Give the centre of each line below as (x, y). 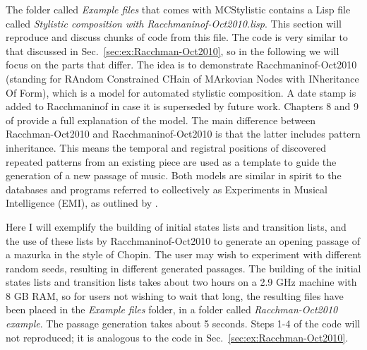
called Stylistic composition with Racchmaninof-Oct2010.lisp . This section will (174, 23)
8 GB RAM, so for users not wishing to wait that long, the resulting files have (175, 295)
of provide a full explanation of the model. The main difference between (161, 120)
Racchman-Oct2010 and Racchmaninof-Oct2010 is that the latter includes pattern (183, 134)
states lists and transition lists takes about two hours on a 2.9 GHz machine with (181, 282)
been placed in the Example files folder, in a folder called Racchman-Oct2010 (172, 309)
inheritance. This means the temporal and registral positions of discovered (166, 147)
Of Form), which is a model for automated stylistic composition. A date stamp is (181, 92)
